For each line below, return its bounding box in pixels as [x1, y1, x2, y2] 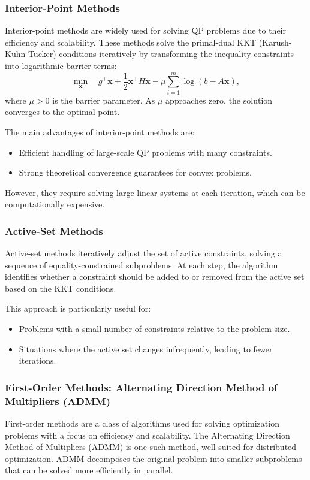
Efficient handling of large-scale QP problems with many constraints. [19, 146, 272, 158]
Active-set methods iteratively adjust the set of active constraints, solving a [5, 247, 282, 259]
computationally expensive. [5, 198, 105, 210]
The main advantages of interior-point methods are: [5, 125, 195, 138]
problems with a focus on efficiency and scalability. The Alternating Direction [5, 428, 290, 441]
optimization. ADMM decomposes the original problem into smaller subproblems [5, 452, 302, 464]
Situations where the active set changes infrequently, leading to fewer [19, 342, 273, 355]
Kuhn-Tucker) [5, 47, 56, 60]
